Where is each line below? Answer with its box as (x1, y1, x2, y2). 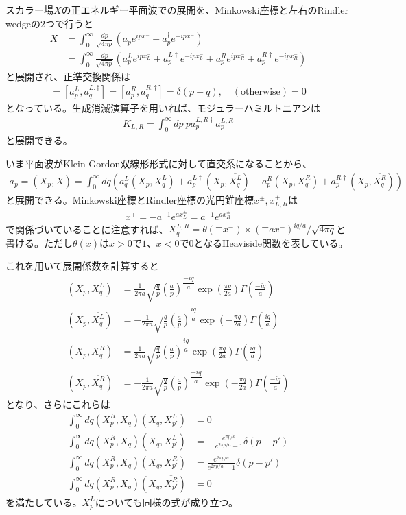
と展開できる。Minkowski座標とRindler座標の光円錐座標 (5, 192, 254, 206)
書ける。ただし (5, 235, 73, 250)
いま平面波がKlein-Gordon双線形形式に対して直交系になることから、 (5, 156, 312, 171)
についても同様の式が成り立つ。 (95, 494, 238, 509)
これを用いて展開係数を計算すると (5, 259, 159, 273)
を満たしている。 (5, 494, 82, 509)
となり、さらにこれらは (5, 397, 110, 411)
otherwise (241, 87, 280, 97)
